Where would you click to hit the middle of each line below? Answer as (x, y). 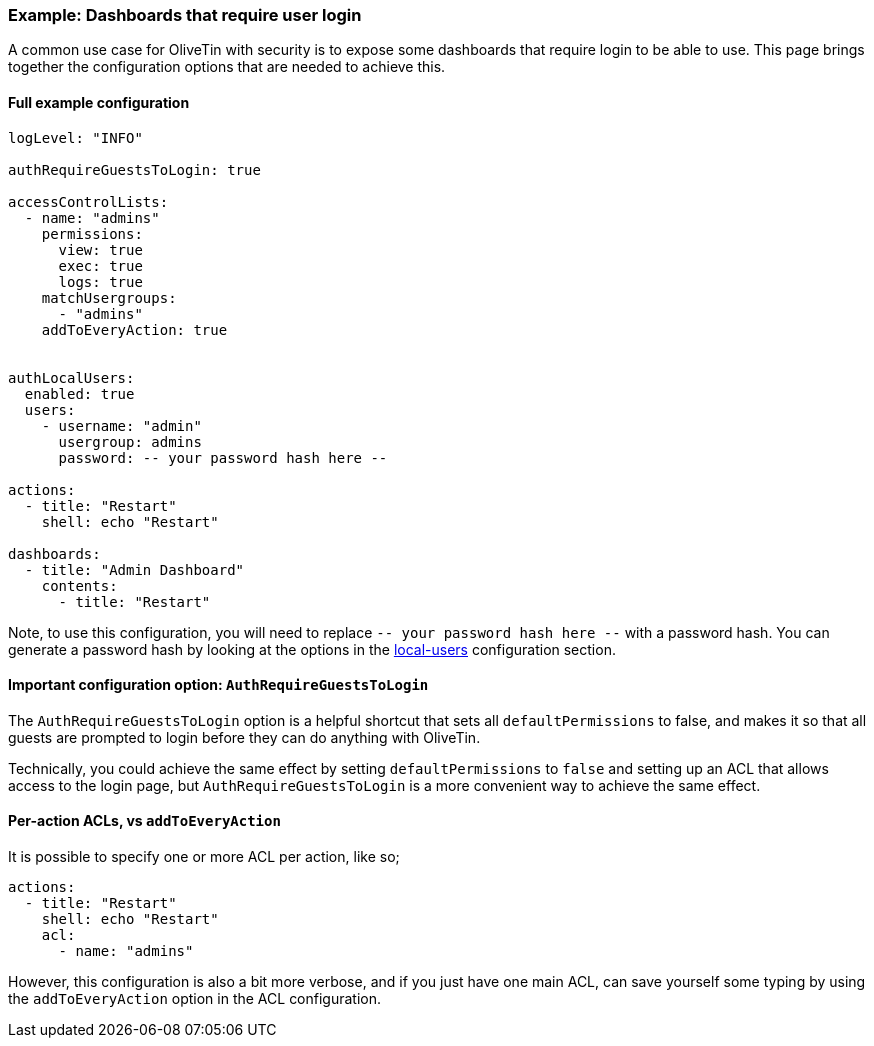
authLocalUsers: (71, 377)
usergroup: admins (130, 441)
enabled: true (79, 393)
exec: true (100, 265)
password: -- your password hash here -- (223, 457)
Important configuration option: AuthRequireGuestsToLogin (218, 685)
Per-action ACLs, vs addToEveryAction (144, 821)
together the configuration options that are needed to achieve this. (227, 67)
